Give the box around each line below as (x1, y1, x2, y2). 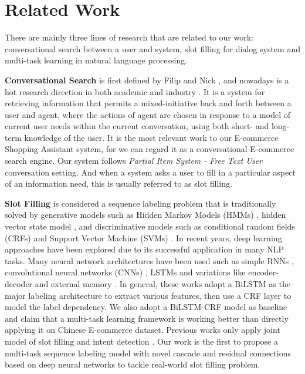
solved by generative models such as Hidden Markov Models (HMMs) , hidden (5, 208, 286, 221)
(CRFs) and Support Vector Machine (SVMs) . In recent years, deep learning (5, 231, 282, 244)
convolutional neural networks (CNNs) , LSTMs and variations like (5, 266, 246, 278)
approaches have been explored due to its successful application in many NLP (5, 243, 284, 255)
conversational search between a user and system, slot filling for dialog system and (5, 42, 300, 55)
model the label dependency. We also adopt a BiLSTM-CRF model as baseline (5, 301, 287, 313)
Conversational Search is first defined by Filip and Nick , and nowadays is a (5, 73, 289, 86)
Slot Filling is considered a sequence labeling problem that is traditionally (5, 197, 276, 209)
